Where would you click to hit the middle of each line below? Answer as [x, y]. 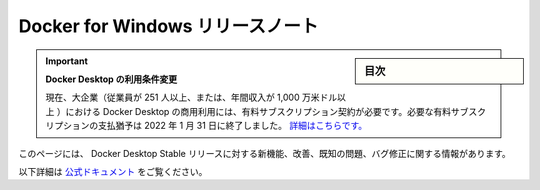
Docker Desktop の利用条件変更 [111, 79]
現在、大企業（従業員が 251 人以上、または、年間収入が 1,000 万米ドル [191, 97]
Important [67, 61]
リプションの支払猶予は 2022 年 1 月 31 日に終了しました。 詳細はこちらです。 [206, 126]
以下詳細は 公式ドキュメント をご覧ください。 [113, 171]
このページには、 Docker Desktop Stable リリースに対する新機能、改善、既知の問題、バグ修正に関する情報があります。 [265, 153]
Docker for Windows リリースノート [168, 26]
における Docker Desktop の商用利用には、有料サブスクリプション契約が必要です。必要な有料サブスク [276, 111]
